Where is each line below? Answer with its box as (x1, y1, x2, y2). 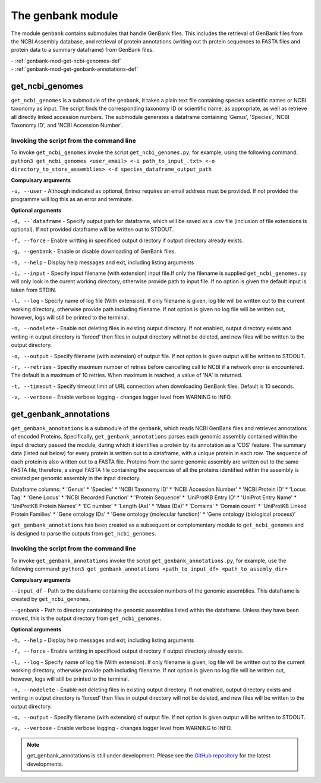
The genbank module (11, 9, 118, 22)
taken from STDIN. (11, 286, 56, 293)
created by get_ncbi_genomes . (11, 596, 91, 603)
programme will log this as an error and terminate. (11, 196, 134, 203)
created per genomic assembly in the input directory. (11, 475, 141, 482)
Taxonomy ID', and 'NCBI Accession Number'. (11, 122, 123, 129)
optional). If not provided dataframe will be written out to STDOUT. (11, 226, 174, 233)
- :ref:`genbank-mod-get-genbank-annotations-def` (11, 65, 139, 73)
